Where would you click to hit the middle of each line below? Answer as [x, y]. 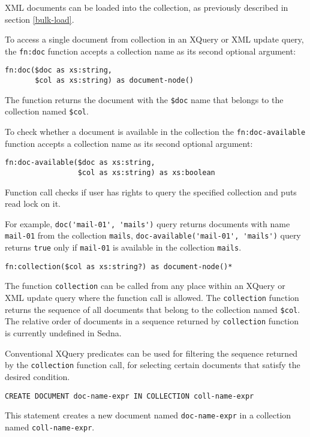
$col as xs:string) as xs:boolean [146, 172]
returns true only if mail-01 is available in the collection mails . [123, 247]
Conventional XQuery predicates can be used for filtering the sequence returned [151, 353]
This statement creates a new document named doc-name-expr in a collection [148, 415]
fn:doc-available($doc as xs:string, [80, 163]
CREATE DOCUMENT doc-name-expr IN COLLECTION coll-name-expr [130, 396]
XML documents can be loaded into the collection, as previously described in [147, 7]
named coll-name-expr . [50, 427]
